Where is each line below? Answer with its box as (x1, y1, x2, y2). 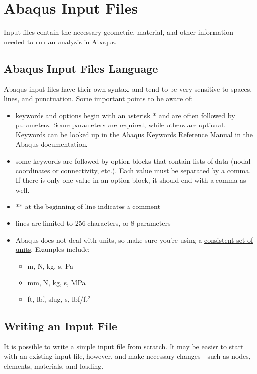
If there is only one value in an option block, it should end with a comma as (15, 175, 246, 185)
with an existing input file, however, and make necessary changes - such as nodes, (4, 351, 251, 361)
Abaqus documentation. (15, 139, 88, 149)
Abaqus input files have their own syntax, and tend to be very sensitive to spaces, (4, 83, 252, 94)
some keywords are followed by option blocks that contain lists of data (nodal (15, 156, 251, 166)
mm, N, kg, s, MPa (27, 277, 86, 288)
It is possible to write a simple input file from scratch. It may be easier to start (4, 341, 244, 351)
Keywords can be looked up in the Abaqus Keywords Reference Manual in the (15, 129, 253, 139)
